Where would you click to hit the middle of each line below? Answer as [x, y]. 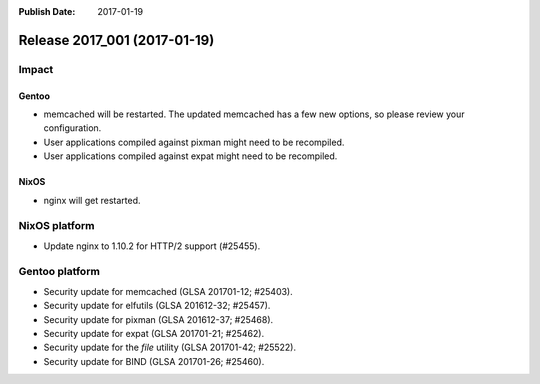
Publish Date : [47, 11]
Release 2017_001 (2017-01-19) [116, 40]
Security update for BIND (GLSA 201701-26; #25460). [154, 361]
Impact [36, 69]
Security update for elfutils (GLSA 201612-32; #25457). [157, 306]
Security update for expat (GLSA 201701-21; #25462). [154, 333]
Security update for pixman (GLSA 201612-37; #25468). [158, 319]
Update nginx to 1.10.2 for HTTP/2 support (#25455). [152, 246]
